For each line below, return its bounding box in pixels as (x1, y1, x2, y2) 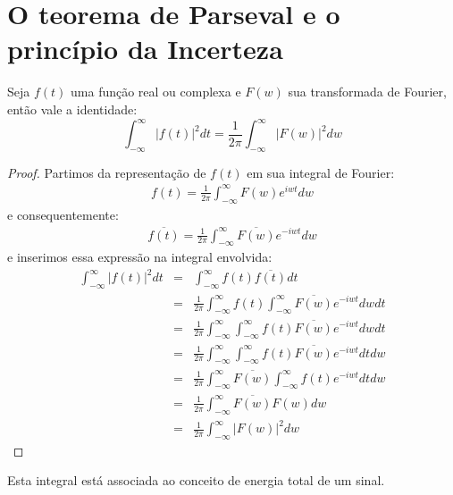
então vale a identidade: (7, 99, 138, 118)
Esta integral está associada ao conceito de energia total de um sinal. (7, 471, 385, 490)
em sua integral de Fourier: (247, 163, 395, 181)
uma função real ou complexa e (71, 82, 241, 101)
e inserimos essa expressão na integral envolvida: (7, 247, 273, 266)
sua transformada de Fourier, (288, 82, 447, 101)
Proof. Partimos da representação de (7, 163, 206, 181)
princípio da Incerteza (7, 30, 283, 67)
